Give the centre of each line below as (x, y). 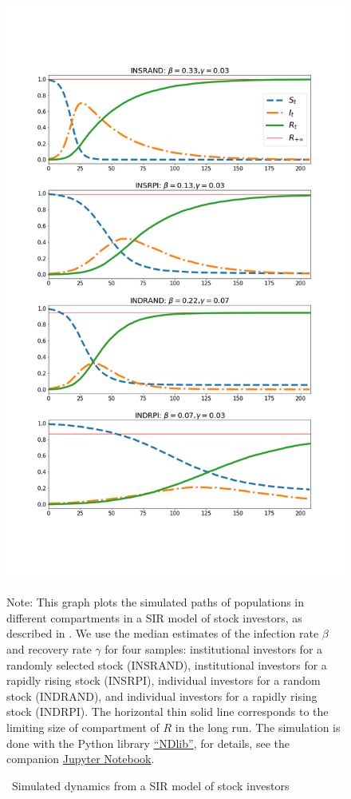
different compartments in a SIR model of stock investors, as (154, 617)
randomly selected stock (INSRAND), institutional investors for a (167, 664)
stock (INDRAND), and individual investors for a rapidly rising (162, 696)
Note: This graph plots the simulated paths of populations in (156, 602)
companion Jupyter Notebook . (81, 759)
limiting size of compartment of (83, 727)
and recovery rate (49, 649)
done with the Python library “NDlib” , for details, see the (148, 743)
